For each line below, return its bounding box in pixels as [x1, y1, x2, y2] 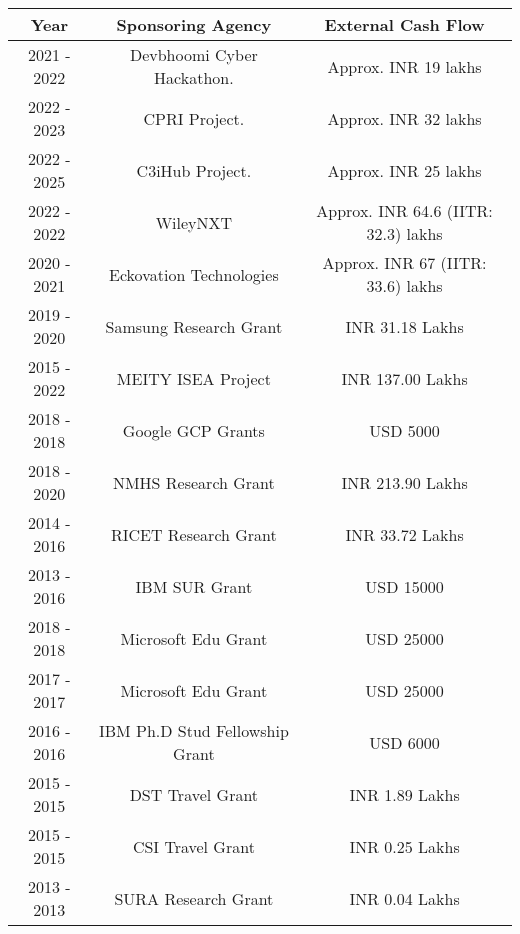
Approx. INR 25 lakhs [327, 158, 482, 182]
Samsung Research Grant [105, 314, 283, 338]
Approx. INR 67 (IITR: [322, 251, 487, 274]
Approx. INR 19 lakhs [327, 54, 482, 78]
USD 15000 [365, 574, 444, 598]
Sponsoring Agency [116, 13, 272, 36]
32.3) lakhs [366, 222, 443, 245]
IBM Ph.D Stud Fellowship [98, 719, 289, 742]
